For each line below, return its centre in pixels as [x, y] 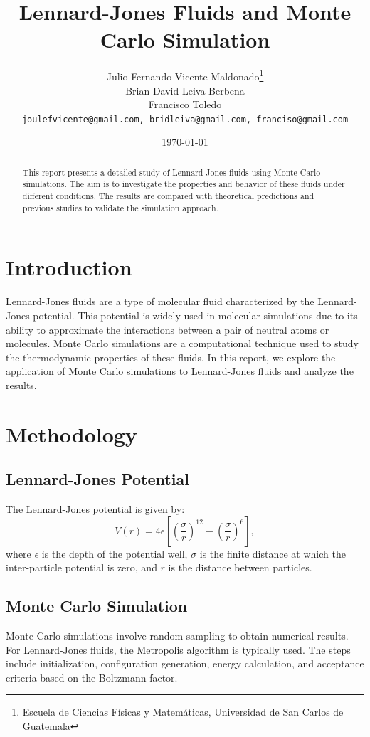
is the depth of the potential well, [115, 553]
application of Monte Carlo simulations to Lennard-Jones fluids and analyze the [180, 371]
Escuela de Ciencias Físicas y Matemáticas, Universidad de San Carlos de [183, 712]
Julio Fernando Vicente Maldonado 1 [185, 75]
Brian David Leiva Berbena [185, 90]
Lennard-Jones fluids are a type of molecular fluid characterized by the [160, 301]
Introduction [69, 267]
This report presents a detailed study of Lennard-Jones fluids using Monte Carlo [171, 172]
